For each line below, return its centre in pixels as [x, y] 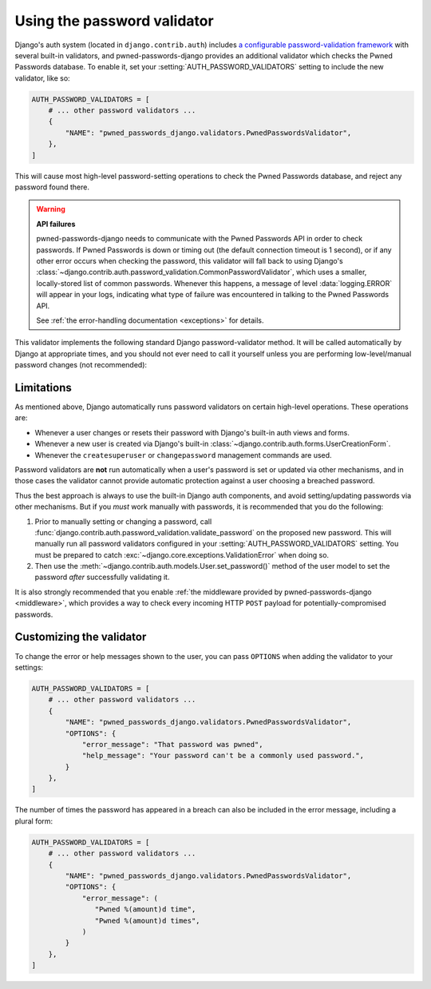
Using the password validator [115, 21]
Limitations [43, 387]
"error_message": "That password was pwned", [172, 744]
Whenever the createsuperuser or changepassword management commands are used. [183, 455]
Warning [51, 209]
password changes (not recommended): [81, 365]
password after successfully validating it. [102, 577]
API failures [56, 224]
